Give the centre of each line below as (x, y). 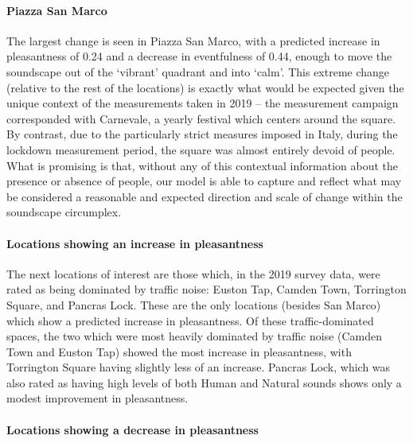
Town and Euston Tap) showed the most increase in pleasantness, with (179, 351)
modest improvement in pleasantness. (97, 398)
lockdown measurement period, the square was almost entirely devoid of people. (201, 149)
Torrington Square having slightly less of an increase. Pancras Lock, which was (199, 367)
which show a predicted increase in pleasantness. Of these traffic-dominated (190, 320)
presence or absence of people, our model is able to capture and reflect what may (204, 181)
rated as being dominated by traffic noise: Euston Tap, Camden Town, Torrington (206, 289)
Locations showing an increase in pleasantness (135, 243)
